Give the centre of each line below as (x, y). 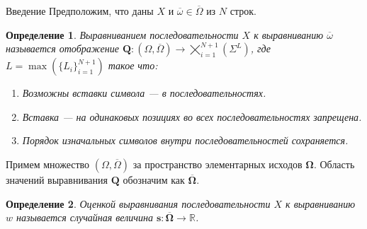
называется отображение (62, 48)
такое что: (133, 65)
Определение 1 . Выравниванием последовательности (122, 34)
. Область (334, 164)
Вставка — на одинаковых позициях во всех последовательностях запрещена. (192, 116)
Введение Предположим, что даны (80, 11)
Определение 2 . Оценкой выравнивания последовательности (138, 203)
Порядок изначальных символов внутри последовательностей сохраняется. (185, 140)
